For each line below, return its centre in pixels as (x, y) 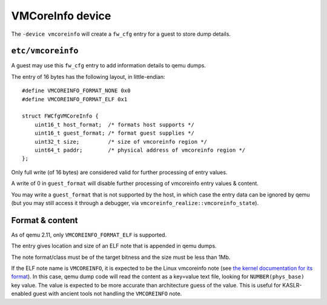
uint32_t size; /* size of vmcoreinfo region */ (121, 142)
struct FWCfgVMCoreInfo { (61, 116)
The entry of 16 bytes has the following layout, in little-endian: (88, 76)
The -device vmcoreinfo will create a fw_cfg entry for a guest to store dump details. (121, 34)
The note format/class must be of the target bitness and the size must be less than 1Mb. (121, 257)
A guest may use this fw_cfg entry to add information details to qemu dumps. (108, 65)
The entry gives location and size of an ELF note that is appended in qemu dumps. (114, 246)
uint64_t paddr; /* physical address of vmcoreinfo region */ (140, 150)
